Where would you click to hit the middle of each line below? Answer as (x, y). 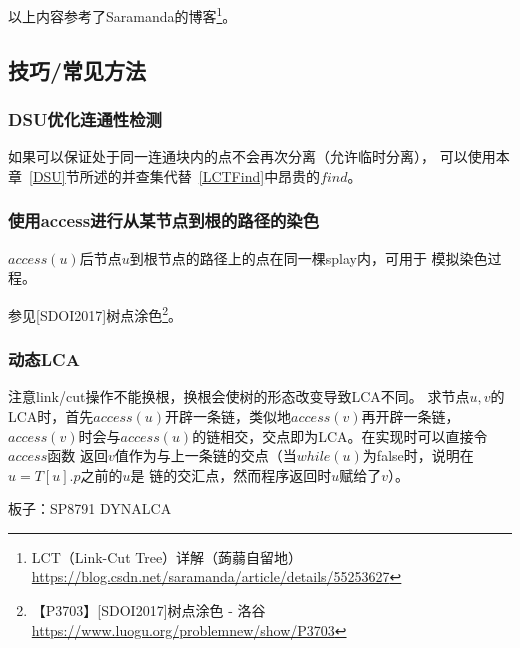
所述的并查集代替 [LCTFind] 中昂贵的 (200, 175)
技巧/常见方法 (77, 69)
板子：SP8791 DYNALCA (90, 508)
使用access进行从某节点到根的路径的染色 (164, 220)
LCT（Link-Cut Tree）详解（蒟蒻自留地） (167, 556)
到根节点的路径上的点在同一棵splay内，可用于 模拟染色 (308, 257)
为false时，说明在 (418, 455)
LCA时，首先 (51, 415)
